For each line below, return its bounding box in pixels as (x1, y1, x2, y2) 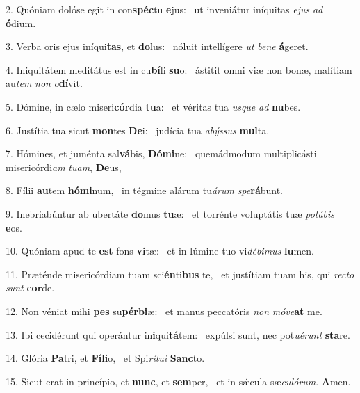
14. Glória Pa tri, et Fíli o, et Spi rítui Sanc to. (6, 351, 205, 365)
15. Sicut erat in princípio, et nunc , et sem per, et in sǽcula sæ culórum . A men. (6, 374, 351, 388)
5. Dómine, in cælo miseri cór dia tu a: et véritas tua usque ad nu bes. (6, 99, 301, 113)
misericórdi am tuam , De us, (6, 159, 122, 174)
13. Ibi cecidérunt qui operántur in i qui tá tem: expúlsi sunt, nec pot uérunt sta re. (6, 327, 350, 342)
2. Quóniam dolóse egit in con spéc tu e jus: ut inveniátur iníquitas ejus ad (6, 2, 323, 16)
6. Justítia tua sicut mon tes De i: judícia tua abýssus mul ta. (6, 122, 270, 137)
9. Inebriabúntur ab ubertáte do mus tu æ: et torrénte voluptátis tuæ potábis (6, 206, 335, 220)
